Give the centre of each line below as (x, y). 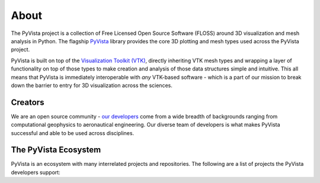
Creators (28, 102)
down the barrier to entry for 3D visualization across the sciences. (92, 85)
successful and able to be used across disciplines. (73, 133)
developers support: (36, 172)
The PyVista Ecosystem (56, 150)
